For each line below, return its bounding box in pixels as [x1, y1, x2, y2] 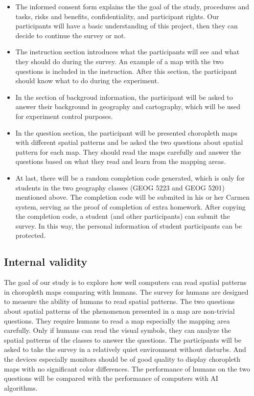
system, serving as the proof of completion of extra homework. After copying [15, 201, 246, 211]
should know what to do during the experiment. [15, 75, 159, 86]
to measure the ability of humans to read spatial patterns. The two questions [4, 296, 235, 306]
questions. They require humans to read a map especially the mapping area [4, 315, 230, 326]
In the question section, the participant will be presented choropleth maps [15, 127, 237, 138]
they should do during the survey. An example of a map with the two [15, 56, 224, 66]
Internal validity [4, 254, 88, 269]
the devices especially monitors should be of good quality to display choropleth [4, 354, 241, 364]
